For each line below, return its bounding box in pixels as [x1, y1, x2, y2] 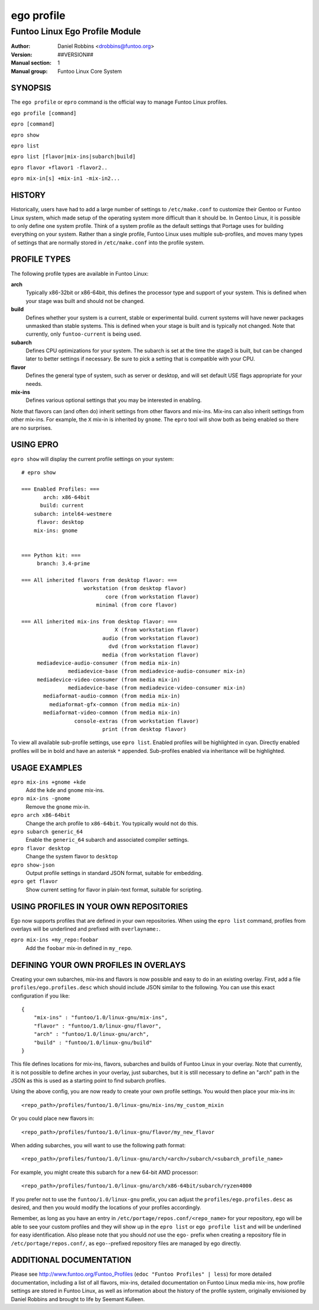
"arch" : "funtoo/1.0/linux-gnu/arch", [33, 1031, 149, 1038]
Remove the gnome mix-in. [25, 803, 90, 810]
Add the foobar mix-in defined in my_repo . [25, 944, 133, 951]
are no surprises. [11, 424, 53, 432]
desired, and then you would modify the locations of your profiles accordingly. [11, 1203, 201, 1211]
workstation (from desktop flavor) [83, 585, 187, 592]
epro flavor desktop [11, 845, 71, 852]
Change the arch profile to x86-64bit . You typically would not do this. [25, 820, 198, 827]
